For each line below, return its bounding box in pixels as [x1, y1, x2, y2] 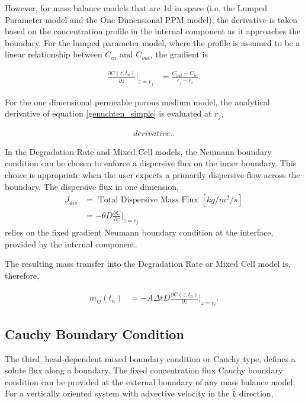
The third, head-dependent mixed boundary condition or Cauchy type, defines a [5, 352, 296, 365]
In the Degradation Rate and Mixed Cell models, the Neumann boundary [5, 145, 272, 157]
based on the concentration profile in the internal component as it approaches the [5, 25, 301, 37]
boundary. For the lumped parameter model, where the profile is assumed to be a [5, 36, 300, 49]
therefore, [5, 269, 40, 282]
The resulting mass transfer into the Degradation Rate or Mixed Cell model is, [5, 257, 291, 270]
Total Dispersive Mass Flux [98, 196, 198, 205]
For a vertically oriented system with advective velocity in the [5, 387, 230, 399]
